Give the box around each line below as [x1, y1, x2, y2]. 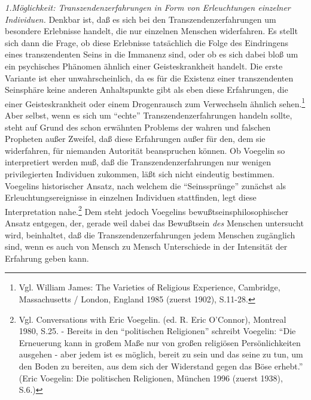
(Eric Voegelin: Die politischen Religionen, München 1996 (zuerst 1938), [19, 371, 283, 384]
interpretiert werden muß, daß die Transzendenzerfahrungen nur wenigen [5, 156, 271, 168]
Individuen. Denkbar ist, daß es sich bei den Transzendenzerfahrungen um [5, 13, 276, 25]
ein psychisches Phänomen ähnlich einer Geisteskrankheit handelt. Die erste [5, 59, 283, 72]
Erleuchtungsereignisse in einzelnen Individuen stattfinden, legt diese [5, 191, 257, 204]
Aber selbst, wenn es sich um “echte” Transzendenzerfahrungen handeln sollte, [5, 109, 292, 121]
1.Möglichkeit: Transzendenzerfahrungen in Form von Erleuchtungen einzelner [5, 1, 291, 13]
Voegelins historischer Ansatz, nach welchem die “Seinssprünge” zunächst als [5, 179, 286, 192]
